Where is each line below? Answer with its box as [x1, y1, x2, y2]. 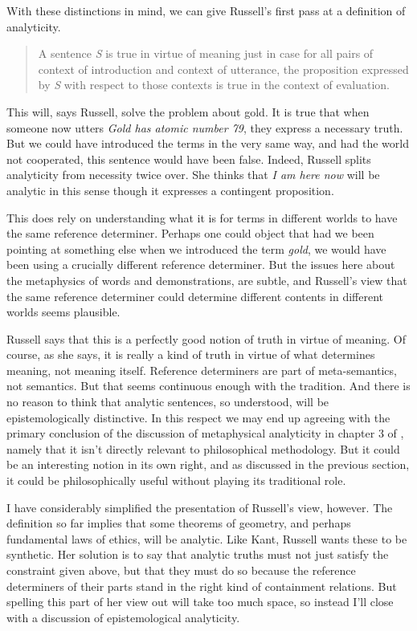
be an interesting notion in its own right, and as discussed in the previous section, [6, 456, 410, 473]
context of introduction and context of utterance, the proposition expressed [38, 60, 409, 77]
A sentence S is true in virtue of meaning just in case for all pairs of [38, 45, 374, 62]
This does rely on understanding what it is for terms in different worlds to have [6, 209, 398, 226]
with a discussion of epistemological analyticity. [6, 609, 240, 625]
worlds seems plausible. [6, 303, 121, 320]
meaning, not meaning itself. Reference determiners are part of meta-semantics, [6, 361, 397, 378]
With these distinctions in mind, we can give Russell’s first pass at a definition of [6, 2, 406, 18]
